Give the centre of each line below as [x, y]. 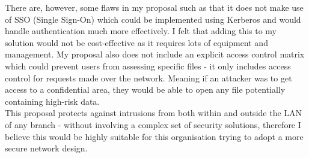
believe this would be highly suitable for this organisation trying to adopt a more [154, 136]
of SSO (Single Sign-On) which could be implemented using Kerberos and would [153, 19]
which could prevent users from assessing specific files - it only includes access [148, 66]
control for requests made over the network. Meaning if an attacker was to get [148, 78]
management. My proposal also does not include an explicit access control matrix [155, 54]
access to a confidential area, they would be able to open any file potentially [145, 89]
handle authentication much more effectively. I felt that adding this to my [141, 31]
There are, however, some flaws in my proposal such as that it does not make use [154, 7]
